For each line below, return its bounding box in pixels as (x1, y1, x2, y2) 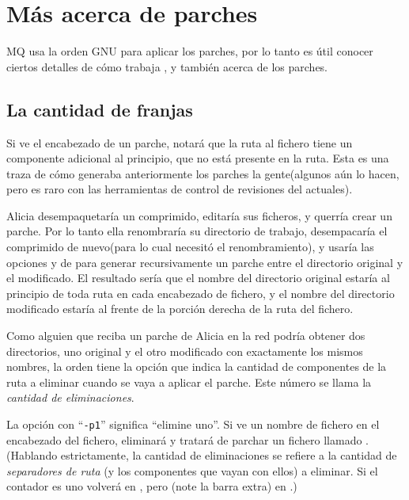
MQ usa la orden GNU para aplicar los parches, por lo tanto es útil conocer (6, 43, 373, 59)
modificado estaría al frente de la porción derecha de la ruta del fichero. (6, 300, 354, 317)
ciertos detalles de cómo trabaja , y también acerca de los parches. (6, 58, 328, 74)
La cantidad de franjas (6, 97, 193, 121)
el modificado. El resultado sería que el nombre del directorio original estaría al (6, 269, 390, 286)
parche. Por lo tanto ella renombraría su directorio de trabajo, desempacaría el (6, 223, 388, 239)
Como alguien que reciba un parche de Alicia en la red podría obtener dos (6, 327, 365, 344)
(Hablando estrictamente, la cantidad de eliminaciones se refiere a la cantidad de (6, 447, 397, 464)
